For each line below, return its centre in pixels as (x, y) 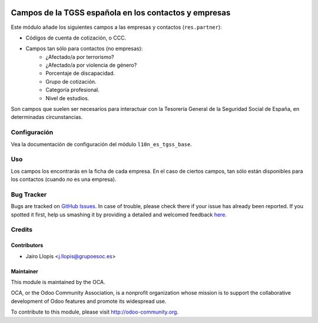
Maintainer (24, 271)
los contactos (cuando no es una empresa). (64, 179)
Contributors (27, 245)
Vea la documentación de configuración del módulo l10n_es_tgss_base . (102, 144)
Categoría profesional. (72, 90)
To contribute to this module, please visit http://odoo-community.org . (95, 312)
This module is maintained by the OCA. (58, 282)
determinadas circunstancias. (47, 117)
